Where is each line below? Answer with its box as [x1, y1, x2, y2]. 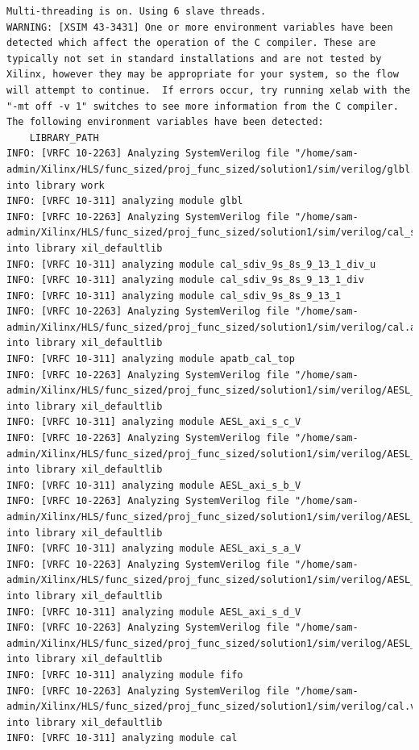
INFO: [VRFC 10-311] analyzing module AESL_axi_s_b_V [6, 479, 301, 491]
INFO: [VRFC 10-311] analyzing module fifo [6, 669, 243, 681]
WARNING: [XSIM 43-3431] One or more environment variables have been [6, 21, 393, 33]
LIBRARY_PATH [29, 131, 99, 144]
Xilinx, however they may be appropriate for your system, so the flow [6, 69, 399, 81]
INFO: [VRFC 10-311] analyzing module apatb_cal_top [6, 353, 295, 365]
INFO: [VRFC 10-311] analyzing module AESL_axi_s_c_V [6, 416, 301, 428]
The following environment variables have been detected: [6, 116, 324, 128]
